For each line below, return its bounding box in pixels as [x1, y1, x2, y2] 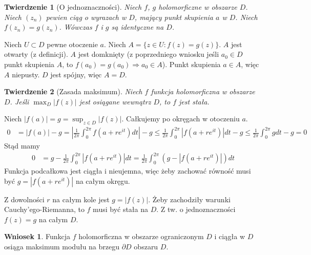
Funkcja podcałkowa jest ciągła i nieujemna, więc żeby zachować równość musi [4, 165, 251, 176]
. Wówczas [59, 22, 92, 32]
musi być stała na [93, 204, 149, 215]
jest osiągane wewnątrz [79, 96, 151, 107]
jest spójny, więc [50, 69, 102, 79]
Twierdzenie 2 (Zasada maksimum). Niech [4, 86, 142, 97]
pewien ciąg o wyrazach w [46, 11, 127, 22]
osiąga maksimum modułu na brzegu [4, 241, 120, 252]
